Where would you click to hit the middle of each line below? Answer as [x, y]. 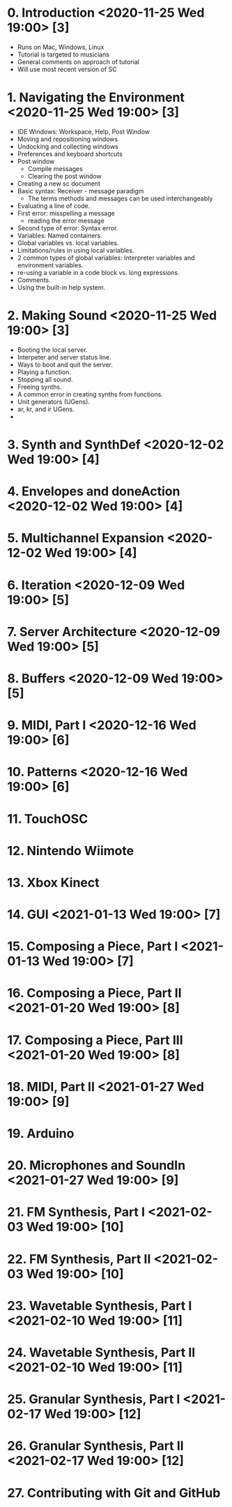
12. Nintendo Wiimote [71, 851]
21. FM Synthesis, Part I [76, 1212]
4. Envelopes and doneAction [94, 492]
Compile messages [55, 168]
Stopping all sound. [45, 379]
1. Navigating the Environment [96, 97]
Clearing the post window [65, 176]
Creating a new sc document [59, 184]
